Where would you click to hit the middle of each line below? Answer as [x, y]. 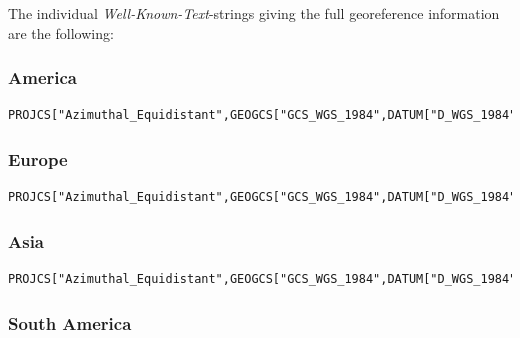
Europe [38, 158]
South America [70, 322]
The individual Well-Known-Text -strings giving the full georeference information [254, 13]
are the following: [61, 32]
